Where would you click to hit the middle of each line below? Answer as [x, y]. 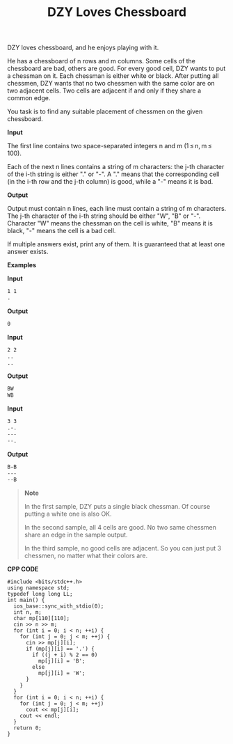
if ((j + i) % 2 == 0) [65, 655]
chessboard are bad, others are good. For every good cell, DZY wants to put [116, 69]
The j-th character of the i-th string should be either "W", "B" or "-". [104, 216]
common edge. [29, 98]
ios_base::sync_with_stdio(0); [59, 606]
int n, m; [27, 612]
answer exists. [28, 252]
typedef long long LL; [40, 594]
